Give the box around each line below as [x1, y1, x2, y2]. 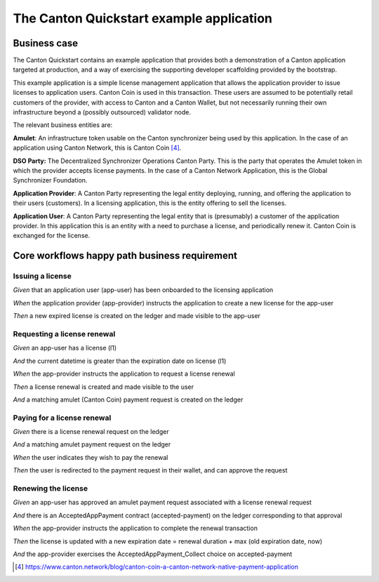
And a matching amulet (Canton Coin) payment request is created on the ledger [13, 395, 244, 404]
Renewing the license [13, 484, 88, 494]
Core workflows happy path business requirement [13, 250, 238, 262]
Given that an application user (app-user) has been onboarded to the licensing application [13, 286, 274, 294]
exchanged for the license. [13, 232, 91, 240]
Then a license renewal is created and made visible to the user [13, 383, 194, 391]
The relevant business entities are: [13, 121, 113, 129]
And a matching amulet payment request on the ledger [13, 440, 171, 449]
